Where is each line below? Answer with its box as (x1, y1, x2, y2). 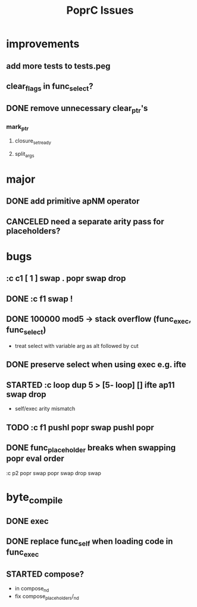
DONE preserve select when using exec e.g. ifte (6, 359, 186, 370)
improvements (6, 37, 80, 51)
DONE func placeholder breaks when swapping (6, 443, 176, 454)
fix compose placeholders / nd (14, 593, 79, 601)
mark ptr (6, 122, 29, 132)
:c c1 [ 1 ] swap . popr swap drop (6, 273, 126, 284)
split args (14, 150, 35, 159)
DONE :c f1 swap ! (6, 294, 73, 304)
